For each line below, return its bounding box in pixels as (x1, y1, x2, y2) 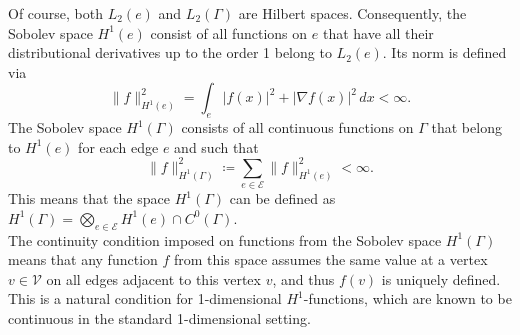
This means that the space (8, 188, 170, 209)
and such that (174, 136, 259, 157)
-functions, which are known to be (303, 288, 512, 309)
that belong (431, 117, 502, 138)
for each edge (78, 136, 159, 157)
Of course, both (8, 3, 104, 23)
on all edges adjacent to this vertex (46, 268, 261, 289)
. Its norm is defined (382, 42, 507, 63)
